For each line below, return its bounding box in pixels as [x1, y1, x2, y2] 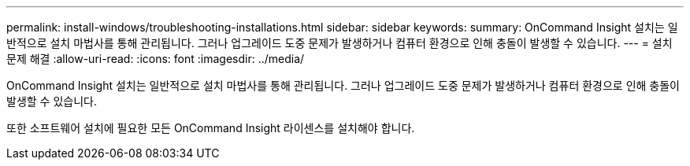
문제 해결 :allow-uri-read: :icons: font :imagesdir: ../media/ [6, 52, 305, 65]
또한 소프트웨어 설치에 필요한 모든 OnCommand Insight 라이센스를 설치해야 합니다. [6, 121, 415, 135]
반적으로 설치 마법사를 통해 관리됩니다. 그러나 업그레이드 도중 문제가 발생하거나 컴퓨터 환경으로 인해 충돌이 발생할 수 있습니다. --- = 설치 [6, 36, 673, 50]
